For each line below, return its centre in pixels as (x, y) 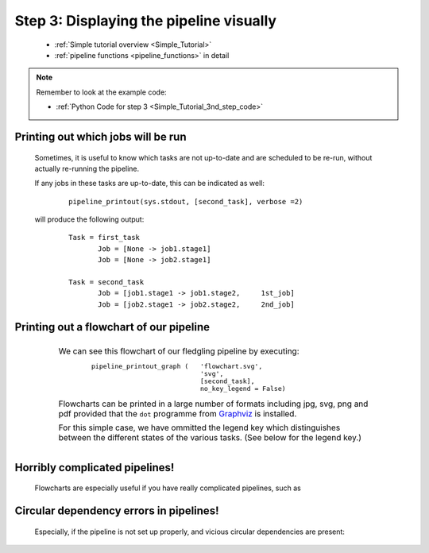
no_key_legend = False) (243, 389)
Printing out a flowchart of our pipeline (112, 327)
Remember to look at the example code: (101, 92)
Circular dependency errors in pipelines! (117, 511)
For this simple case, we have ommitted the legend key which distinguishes (199, 427)
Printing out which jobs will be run (100, 136)
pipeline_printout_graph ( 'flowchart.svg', (177, 367)
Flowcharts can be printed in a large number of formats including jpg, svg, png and (213, 404)
